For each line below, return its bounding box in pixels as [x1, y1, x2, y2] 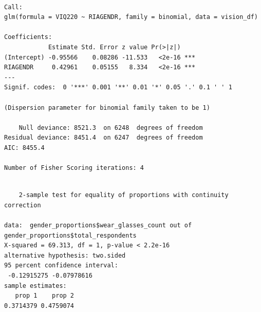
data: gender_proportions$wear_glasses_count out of [4, 222, 192, 229]
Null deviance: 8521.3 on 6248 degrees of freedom [18, 124, 203, 131]
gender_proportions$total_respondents [4, 231, 137, 239]
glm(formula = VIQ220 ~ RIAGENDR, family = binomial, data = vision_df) [4, 13, 258, 21]
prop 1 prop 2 [15, 292, 74, 300]
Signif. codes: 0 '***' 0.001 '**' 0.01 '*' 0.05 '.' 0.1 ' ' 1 [4, 84, 232, 91]
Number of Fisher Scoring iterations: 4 [4, 164, 144, 172]
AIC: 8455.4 [4, 144, 45, 151]
